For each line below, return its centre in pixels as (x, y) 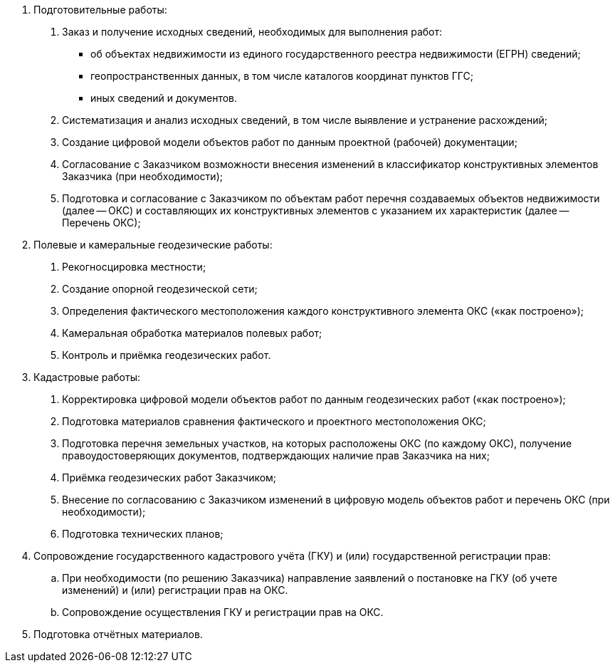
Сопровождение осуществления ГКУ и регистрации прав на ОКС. (223, 612)
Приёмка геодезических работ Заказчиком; (169, 477)
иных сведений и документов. (164, 98)
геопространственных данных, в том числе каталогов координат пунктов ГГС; (282, 76)
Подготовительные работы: (100, 10)
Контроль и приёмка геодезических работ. (167, 355)
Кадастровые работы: (87, 377)
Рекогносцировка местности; (134, 267)
